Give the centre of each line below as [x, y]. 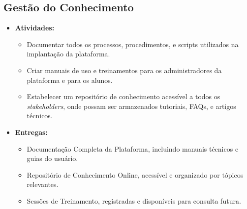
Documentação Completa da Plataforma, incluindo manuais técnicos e [133, 148]
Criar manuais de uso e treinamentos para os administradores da [124, 70]
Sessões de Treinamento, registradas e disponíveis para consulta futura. [134, 200]
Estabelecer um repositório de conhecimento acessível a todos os [123, 96]
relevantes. [43, 184]
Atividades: [35, 28]
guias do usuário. [52, 158]
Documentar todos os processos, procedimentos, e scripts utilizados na [133, 44]
